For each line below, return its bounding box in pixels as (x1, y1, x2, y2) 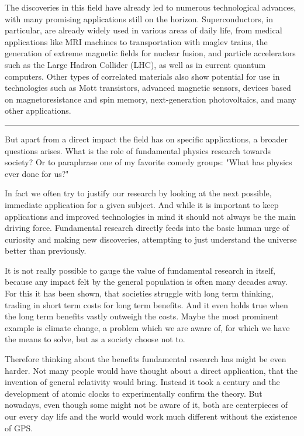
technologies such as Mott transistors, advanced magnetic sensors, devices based (5, 81, 291, 94)
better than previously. (5, 244, 87, 257)
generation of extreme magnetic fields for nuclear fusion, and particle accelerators (5, 47, 296, 59)
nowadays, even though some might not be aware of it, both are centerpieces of (5, 398, 288, 411)
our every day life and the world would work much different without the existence (5, 410, 297, 422)
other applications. (5, 104, 71, 117)
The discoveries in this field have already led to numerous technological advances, (5, 1, 296, 13)
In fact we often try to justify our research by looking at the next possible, (5, 187, 272, 199)
